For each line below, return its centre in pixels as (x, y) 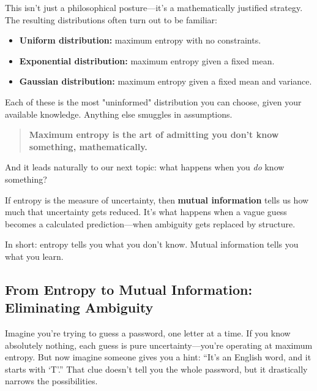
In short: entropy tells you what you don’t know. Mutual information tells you (152, 244)
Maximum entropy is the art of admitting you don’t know (154, 135)
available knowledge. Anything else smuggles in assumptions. (119, 114)
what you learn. (34, 256)
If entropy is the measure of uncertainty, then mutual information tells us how (157, 199)
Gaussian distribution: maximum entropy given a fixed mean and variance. (166, 81)
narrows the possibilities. (51, 381)
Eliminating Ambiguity (79, 307)
